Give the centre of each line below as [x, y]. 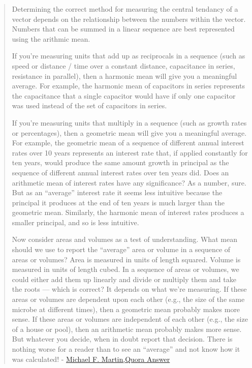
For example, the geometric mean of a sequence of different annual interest [128, 143]
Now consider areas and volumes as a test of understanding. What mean [124, 239]
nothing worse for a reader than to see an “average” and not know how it [126, 349]
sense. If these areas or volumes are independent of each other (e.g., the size [130, 319]
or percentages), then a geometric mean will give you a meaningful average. [129, 132]
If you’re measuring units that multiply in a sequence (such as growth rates [129, 122]
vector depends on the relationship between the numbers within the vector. [129, 19]
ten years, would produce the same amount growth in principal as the [120, 162]
